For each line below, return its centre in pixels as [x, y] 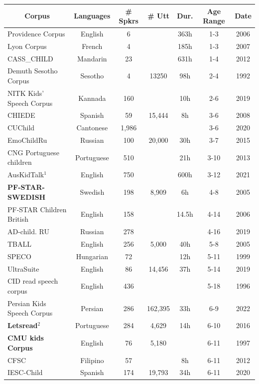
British [18, 219]
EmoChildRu [27, 140]
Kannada [92, 98]
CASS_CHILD [30, 58]
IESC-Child [25, 372]
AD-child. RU [28, 231]
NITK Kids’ [26, 93]
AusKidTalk [26, 175]
